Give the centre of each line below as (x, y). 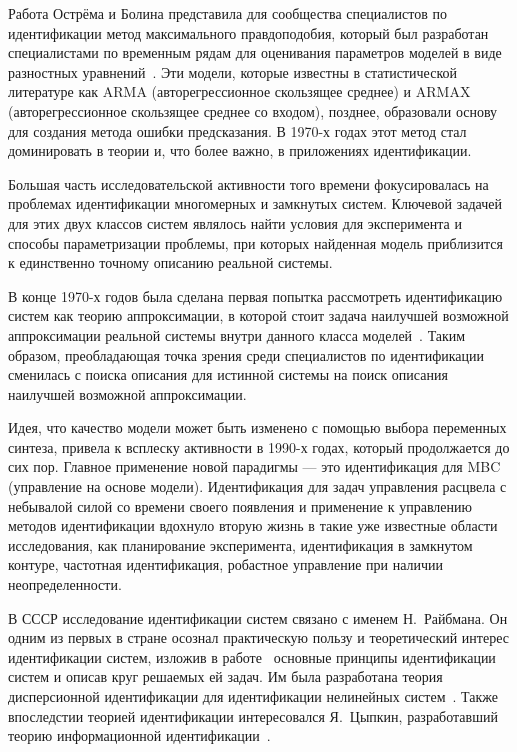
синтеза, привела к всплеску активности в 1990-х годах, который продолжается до (259, 446)
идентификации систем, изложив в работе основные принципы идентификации (252, 656)
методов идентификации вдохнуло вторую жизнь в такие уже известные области (253, 525)
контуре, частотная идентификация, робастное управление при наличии (226, 564)
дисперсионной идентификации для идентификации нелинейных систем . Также (253, 696)
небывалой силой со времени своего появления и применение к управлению (240, 505)
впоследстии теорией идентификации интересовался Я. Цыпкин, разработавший (253, 715)
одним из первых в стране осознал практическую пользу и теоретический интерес (258, 637)
